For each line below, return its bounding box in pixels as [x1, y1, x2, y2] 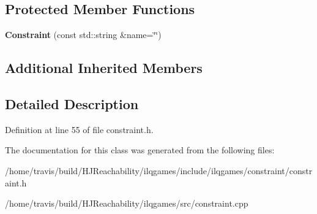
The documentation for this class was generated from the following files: [5, 143, 275, 156]
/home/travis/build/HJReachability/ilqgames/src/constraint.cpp [5, 197, 248, 210]
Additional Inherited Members [5, 58, 203, 77]
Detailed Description [5, 94, 139, 113]
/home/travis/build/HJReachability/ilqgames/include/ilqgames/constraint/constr [5, 164, 313, 177]
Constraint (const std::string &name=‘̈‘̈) [5, 28, 162, 41]
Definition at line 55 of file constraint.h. [5, 123, 154, 136]
